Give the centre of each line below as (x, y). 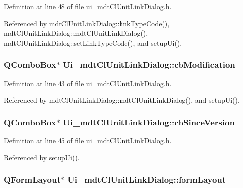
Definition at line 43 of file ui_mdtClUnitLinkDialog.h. (88, 83)
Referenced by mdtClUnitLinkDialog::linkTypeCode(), (87, 23)
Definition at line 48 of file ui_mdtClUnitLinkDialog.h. (88, 6)
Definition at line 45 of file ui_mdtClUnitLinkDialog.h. (88, 140)
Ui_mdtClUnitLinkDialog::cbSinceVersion (149, 122)
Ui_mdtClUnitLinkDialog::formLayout (147, 179)
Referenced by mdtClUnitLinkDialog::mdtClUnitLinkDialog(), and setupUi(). (122, 100)
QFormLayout (32, 179)
